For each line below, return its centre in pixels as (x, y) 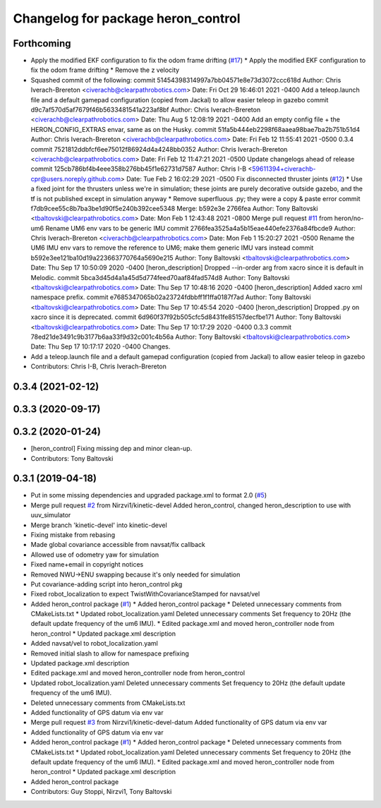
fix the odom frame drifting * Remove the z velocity (105, 70)
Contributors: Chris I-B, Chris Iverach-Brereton (99, 366)
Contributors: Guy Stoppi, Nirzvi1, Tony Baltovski (101, 792)
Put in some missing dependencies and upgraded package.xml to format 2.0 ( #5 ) (149, 495)
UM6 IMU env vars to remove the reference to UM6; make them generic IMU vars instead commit (172, 248)
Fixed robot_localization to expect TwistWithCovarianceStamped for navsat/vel (145, 594)
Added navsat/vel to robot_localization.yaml (94, 644)
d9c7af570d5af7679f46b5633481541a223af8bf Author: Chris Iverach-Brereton (146, 110)
